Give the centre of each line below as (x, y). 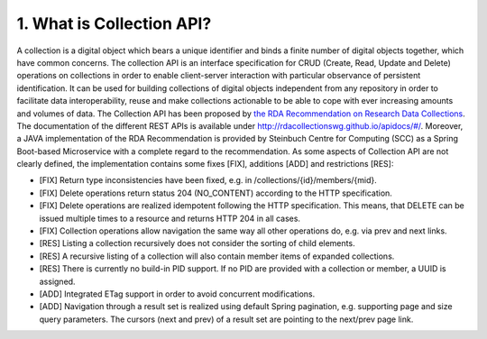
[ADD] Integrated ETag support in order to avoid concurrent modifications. (177, 294)
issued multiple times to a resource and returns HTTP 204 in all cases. (170, 218)
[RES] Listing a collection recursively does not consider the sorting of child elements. (197, 243)
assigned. (57, 281)
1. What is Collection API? (114, 23)
